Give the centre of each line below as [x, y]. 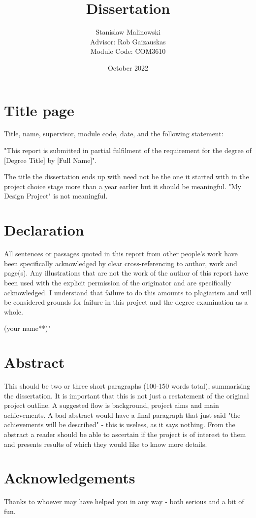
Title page [39, 110]
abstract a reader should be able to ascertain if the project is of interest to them [125, 434]
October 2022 [128, 67]
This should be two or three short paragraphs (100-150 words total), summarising [127, 386]
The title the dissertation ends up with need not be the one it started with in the [127, 177]
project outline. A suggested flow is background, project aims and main [112, 405]
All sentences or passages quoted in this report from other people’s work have [121, 254]
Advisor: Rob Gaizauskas [128, 41]
